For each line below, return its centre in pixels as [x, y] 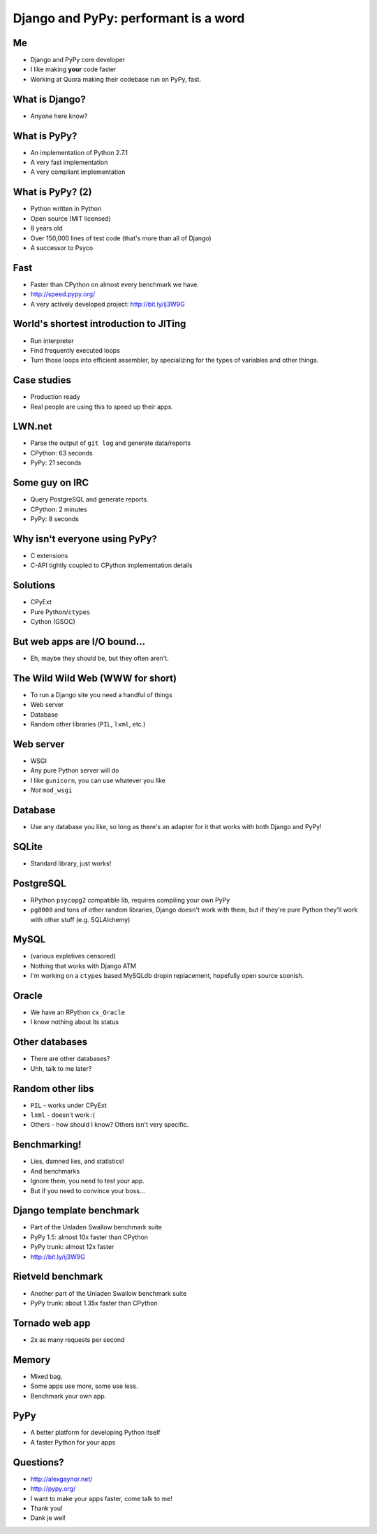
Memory [32, 1360]
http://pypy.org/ [53, 1489]
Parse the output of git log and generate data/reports [111, 443]
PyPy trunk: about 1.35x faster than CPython [94, 1303]
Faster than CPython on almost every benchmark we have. [114, 284]
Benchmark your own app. [68, 1396]
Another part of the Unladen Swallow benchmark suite [109, 1293]
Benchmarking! [47, 1145]
